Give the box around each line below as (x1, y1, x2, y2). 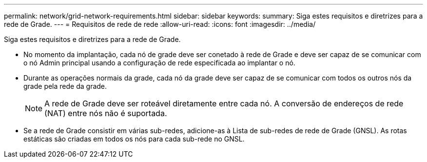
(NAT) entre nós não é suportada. (44, 108, 167, 118)
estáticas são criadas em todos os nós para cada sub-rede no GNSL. (23, 135, 245, 143)
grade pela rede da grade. (23, 82, 107, 90)
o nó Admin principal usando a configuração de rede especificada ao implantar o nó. (23, 59, 295, 67)
